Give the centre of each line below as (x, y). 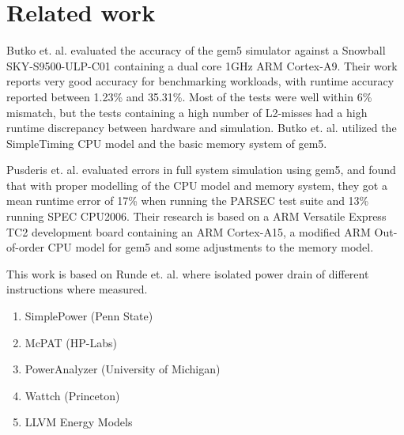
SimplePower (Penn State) (89, 316)
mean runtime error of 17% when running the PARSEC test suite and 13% (188, 200)
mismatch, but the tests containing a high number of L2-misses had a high (187, 112)
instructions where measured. (77, 289)
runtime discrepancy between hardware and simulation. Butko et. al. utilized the (202, 128)
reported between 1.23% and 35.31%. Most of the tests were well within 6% (189, 96)
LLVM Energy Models (79, 422)
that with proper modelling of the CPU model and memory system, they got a (197, 185)
